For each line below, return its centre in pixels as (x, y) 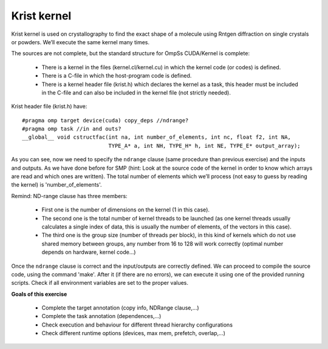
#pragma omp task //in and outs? (72, 129)
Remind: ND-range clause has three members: (69, 196)
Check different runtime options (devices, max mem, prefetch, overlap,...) (134, 333)
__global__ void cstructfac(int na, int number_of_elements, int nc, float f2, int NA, (157, 137)
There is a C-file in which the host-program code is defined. (117, 76)
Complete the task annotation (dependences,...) (101, 316)
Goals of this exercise (39, 294)
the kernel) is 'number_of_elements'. (57, 185)
